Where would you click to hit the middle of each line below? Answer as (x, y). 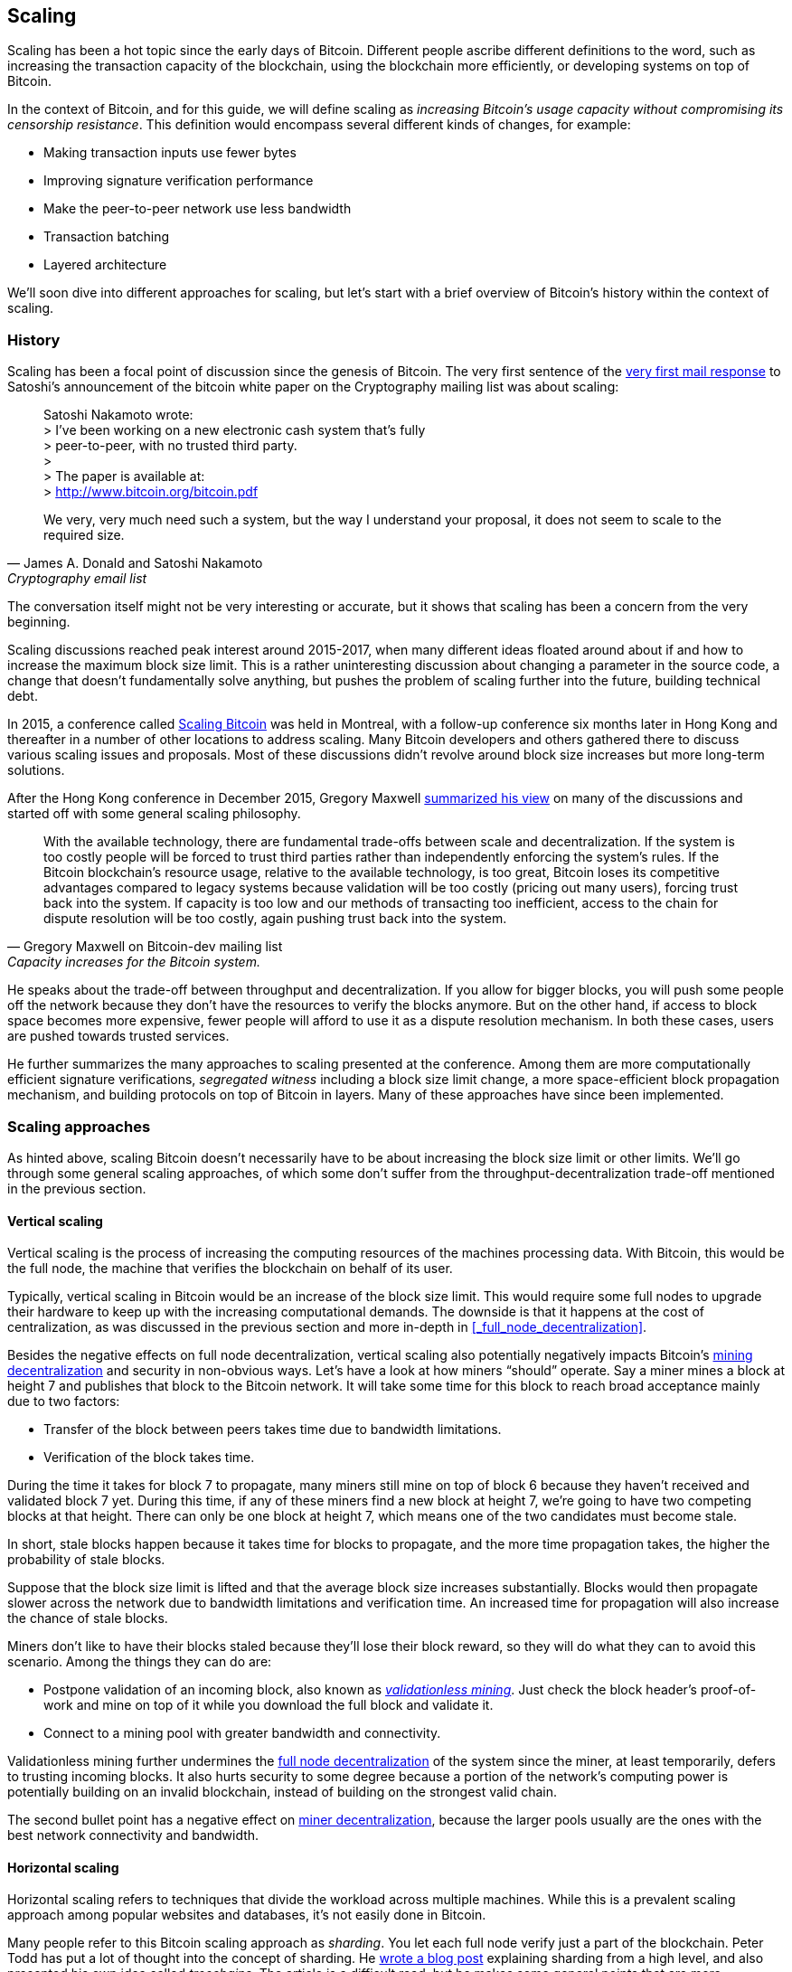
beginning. (39, 622)
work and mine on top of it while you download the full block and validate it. (269, 1705)
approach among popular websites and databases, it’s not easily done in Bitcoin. (247, 1915)
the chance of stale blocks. (88, 1618)
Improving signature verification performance (179, 181)
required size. (84, 535)
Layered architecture (105, 265)
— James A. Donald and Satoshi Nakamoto (135, 563)
